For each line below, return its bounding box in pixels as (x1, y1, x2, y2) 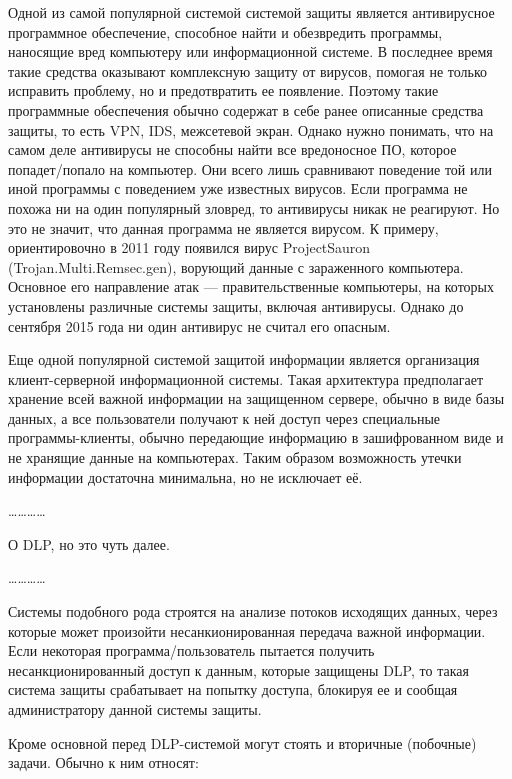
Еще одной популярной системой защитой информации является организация (8, 349, 480, 370)
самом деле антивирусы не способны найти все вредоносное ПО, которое (8, 139, 457, 160)
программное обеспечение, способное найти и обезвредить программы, (8, 21, 443, 42)
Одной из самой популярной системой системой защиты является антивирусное (8, 2, 495, 22)
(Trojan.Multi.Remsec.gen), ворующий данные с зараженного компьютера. (8, 256, 464, 277)
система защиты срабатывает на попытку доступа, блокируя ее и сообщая (8, 679, 458, 700)
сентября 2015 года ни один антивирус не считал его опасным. (8, 315, 391, 336)
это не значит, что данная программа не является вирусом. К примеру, (8, 217, 439, 238)
